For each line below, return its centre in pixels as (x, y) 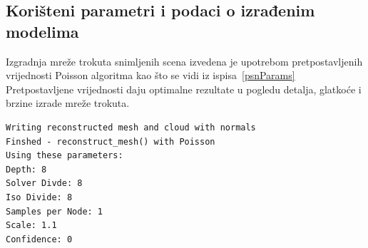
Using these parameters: (65, 156)
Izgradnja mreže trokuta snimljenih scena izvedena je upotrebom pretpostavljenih (184, 61)
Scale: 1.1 (31, 226)
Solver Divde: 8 (44, 184)
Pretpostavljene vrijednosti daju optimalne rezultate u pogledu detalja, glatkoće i (184, 89)
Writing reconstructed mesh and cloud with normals (131, 127)
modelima (42, 31)
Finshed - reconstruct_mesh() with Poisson (111, 141)
